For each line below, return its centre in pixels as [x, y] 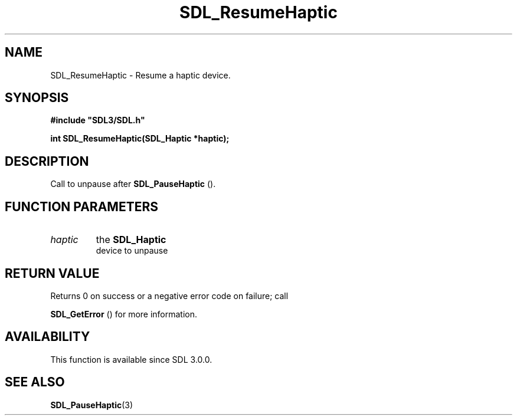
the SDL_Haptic [131, 240]
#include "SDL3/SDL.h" [98, 120]
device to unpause [132, 251]
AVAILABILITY [48, 337]
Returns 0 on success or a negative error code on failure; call [169, 296]
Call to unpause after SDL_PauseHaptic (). [133, 184]
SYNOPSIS [37, 98]
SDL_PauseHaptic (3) [92, 405]
